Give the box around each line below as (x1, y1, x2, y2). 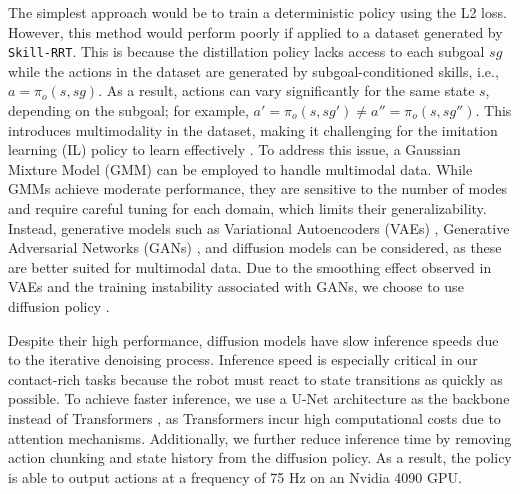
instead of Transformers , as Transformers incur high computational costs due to (8, 407, 501, 428)
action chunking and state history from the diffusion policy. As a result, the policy (8, 447, 512, 468)
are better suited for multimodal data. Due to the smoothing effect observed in (8, 256, 492, 277)
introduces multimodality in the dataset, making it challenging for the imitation (8, 119, 498, 140)
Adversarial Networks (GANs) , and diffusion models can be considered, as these (8, 237, 502, 258)
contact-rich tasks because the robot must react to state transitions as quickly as (8, 368, 503, 389)
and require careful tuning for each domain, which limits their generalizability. (8, 198, 487, 218)
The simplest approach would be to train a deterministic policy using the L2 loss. (8, 2, 507, 22)
